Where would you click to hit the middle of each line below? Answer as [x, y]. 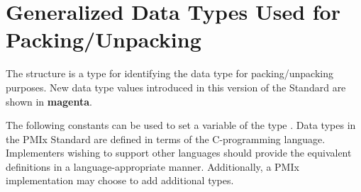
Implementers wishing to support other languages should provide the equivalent [179, 153]
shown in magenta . [49, 101]
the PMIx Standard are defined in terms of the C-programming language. [166, 139]
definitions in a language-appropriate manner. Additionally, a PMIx [152, 166]
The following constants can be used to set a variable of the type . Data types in [181, 125]
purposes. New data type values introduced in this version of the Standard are [176, 87]
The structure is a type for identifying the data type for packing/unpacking [170, 73]
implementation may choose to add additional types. [120, 180]
